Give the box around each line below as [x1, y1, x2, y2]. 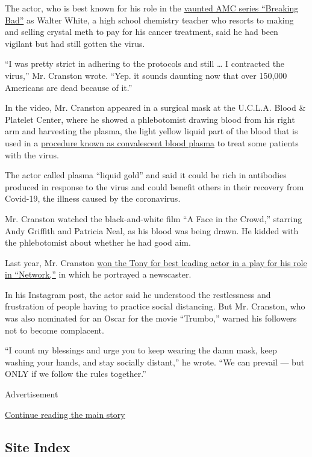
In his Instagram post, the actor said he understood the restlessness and [5, 288, 271, 300]
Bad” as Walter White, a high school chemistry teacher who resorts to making [5, 13, 294, 26]
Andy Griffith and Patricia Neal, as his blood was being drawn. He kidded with [5, 224, 299, 237]
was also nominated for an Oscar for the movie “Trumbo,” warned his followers [5, 312, 297, 325]
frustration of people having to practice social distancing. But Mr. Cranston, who [5, 300, 305, 312]
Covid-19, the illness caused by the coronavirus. [5, 192, 181, 205]
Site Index [5, 437, 70, 456]
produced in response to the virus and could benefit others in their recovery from [5, 180, 304, 193]
